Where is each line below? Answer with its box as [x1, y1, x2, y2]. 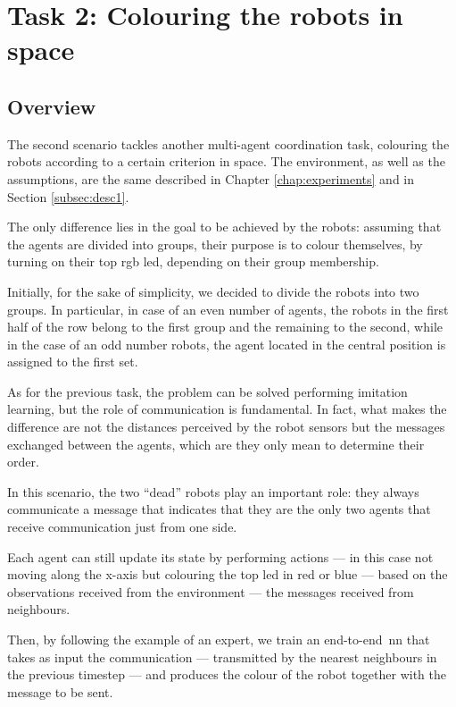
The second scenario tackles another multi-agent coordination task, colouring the [7, 134, 450, 153]
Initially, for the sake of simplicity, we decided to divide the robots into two [7, 282, 419, 300]
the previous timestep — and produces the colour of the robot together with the [7, 665, 446, 684]
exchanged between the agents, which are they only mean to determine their [7, 434, 425, 453]
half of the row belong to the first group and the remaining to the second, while [7, 317, 443, 336]
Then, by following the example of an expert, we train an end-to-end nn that [7, 630, 430, 649]
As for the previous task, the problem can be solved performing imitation [7, 382, 408, 400]
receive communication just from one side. [7, 518, 237, 536]
